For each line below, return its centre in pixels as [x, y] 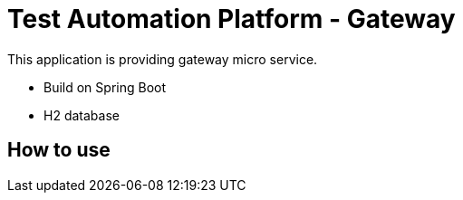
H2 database [82, 115]
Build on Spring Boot [105, 87]
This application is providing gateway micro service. [163, 59]
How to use [59, 150]
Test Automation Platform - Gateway [231, 19]
